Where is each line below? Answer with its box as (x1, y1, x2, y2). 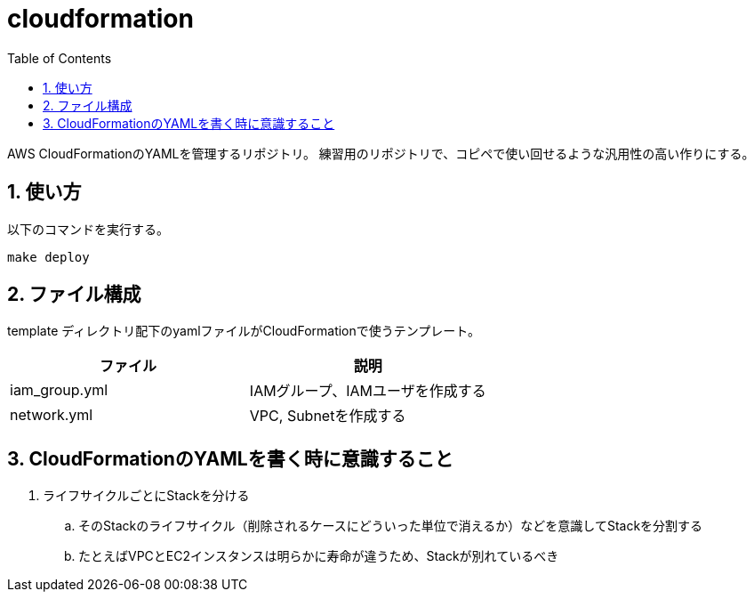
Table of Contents (7, 50, 112, 66)
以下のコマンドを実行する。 (7, 221, 169, 237)
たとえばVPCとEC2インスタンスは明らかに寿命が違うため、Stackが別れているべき (78, 548, 559, 564)
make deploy (7, 249, 90, 264)
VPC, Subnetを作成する (249, 407, 406, 425)
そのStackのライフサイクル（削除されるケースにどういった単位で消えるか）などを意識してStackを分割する (78, 518, 703, 534)
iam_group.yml (10, 381, 108, 400)
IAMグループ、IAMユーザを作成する (249, 382, 486, 401)
